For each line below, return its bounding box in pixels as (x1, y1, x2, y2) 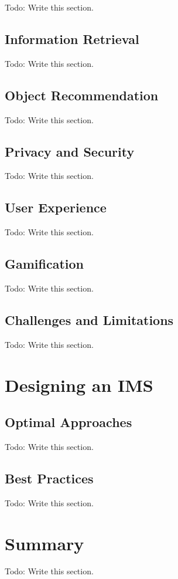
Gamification (5, 255, 84, 273)
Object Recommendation (5, 86, 159, 104)
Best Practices (5, 469, 94, 487)
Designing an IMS (5, 373, 153, 397)
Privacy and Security (5, 142, 135, 160)
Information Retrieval (5, 29, 139, 48)
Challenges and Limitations (5, 310, 174, 329)
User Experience (5, 198, 107, 216)
